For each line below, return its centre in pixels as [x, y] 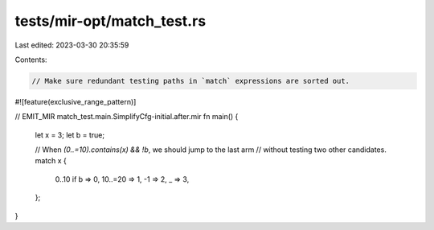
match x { [51, 161]
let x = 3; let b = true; [70, 135]
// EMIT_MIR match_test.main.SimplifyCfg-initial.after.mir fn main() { [127, 117]
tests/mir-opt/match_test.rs [111, 21]
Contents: [31, 60]
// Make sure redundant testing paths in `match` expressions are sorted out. [190, 81]
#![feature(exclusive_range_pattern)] [76, 101]
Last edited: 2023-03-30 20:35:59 [72, 45]
